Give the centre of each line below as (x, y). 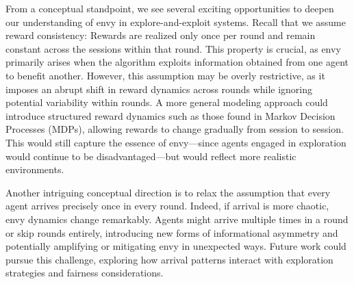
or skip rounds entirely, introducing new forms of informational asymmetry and (172, 232)
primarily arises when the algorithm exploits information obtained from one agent (177, 62)
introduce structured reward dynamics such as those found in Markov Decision (170, 115)
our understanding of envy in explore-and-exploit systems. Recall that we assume (176, 22)
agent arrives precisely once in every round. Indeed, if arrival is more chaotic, (167, 206)
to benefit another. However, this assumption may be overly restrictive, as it (165, 75)
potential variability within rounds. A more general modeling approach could (167, 102)
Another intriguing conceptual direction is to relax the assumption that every (168, 192)
